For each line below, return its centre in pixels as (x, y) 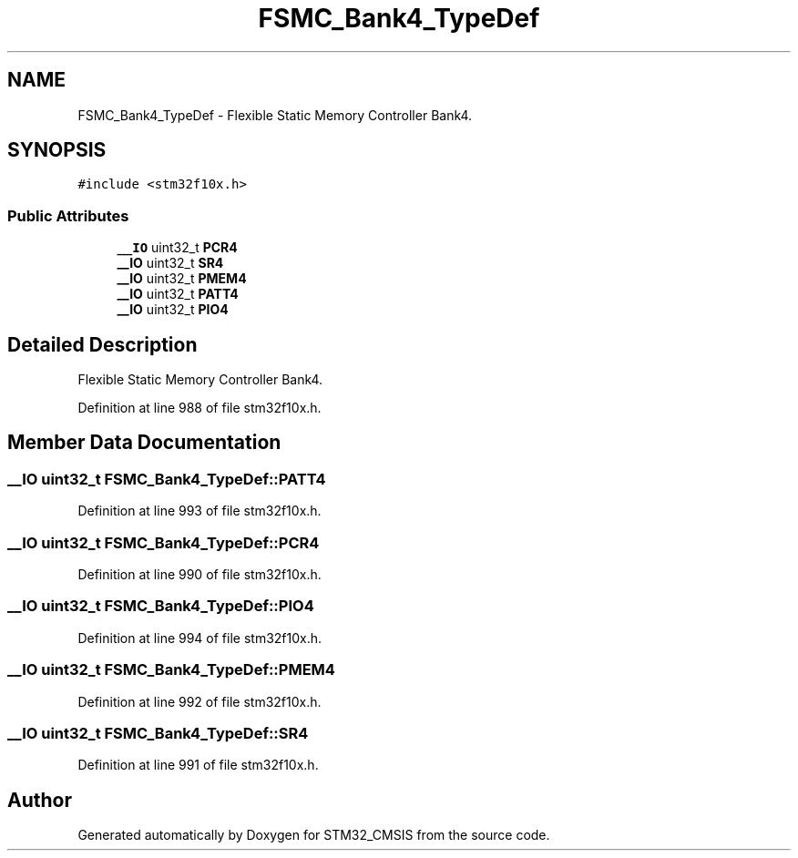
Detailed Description (102, 344)
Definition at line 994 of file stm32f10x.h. (200, 638)
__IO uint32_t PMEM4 (182, 279)
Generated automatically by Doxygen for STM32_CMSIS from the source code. (314, 835)
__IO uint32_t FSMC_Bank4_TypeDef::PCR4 (164, 542)
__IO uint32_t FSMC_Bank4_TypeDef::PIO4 (161, 606)
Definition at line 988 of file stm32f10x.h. (199, 408)
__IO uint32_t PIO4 (173, 310)
